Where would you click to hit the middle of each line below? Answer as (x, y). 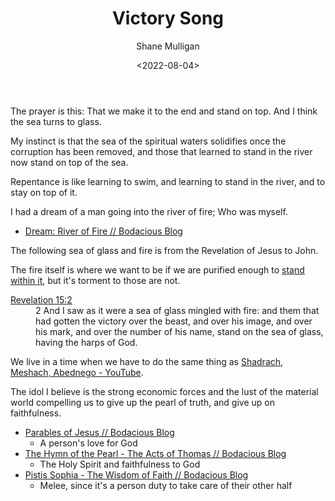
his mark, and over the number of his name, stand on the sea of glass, (179, 331)
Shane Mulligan (168, 46)
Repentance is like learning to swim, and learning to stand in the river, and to (168, 181)
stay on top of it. (44, 192)
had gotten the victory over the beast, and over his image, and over (174, 321)
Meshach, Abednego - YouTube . (77, 372)
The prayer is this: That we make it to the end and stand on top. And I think (164, 111)
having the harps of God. (86, 342)
